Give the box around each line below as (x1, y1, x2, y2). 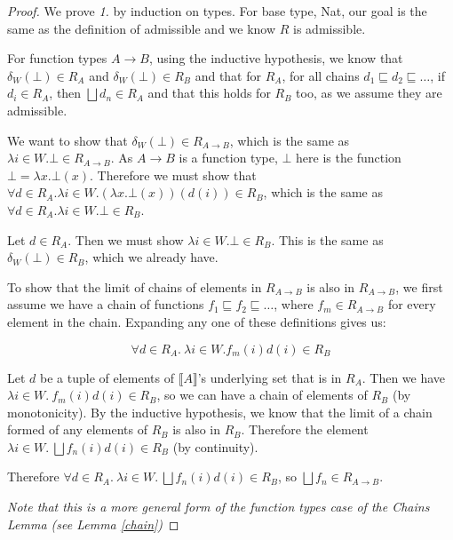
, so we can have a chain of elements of (156, 385, 368, 404)
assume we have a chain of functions (7, 295, 204, 314)
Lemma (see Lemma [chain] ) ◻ (7, 514, 179, 533)
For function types (7, 49, 107, 67)
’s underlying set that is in (197, 368, 342, 386)
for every (387, 295, 436, 314)
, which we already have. (84, 248, 219, 266)
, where (274, 295, 314, 314)
